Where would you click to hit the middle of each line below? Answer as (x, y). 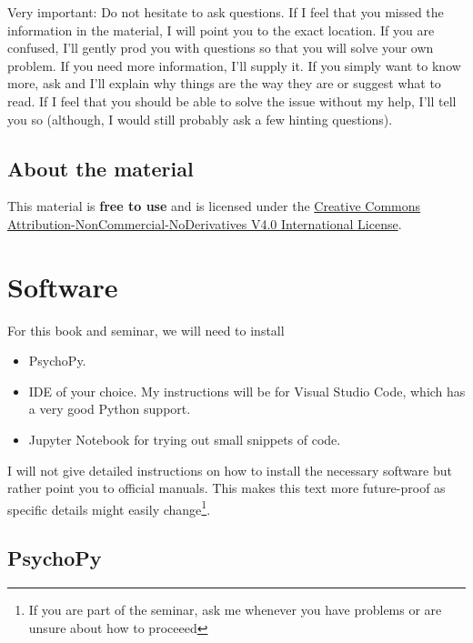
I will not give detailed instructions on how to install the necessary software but (230, 470)
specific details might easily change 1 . (109, 507)
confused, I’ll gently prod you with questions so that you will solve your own (221, 48)
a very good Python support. (110, 409)
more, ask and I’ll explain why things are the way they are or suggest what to (224, 83)
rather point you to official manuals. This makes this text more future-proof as (226, 488)
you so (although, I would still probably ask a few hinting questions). (200, 119)
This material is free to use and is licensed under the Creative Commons (214, 206)
